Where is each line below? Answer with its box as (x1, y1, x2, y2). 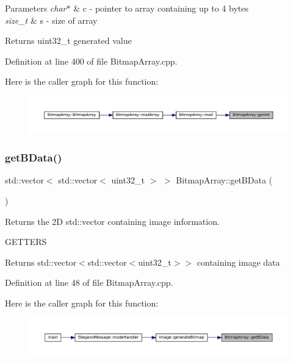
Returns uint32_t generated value (5, 34, 132, 47)
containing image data (197, 255, 280, 268)
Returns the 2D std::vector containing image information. (5, 215, 220, 227)
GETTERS (5, 235, 47, 248)
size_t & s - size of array (5, 13, 98, 26)
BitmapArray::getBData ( (176, 174, 273, 186)
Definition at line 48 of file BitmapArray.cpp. (5, 276, 173, 289)
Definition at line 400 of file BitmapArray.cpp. (5, 54, 178, 67)
